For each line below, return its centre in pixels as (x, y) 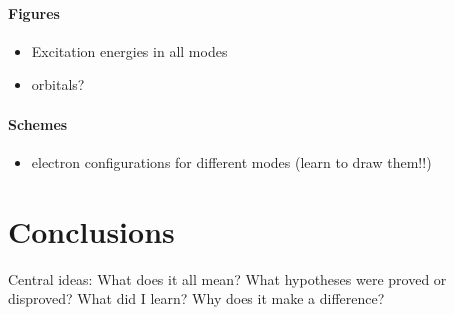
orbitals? (58, 84)
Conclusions (91, 230)
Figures (34, 12)
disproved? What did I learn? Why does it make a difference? (196, 298)
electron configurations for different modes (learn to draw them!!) (231, 161)
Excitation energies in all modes (129, 50)
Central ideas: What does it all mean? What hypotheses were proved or (227, 278)
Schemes (38, 123)
